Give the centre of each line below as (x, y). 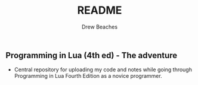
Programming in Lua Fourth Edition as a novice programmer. (88, 76)
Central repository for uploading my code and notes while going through (103, 70)
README (100, 10)
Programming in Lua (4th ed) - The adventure (92, 55)
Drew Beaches (100, 27)
